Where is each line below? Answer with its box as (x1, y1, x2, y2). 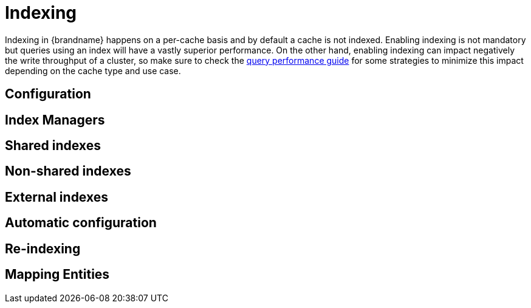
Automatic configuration (5, 215, 157, 231)
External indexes (5, 189, 108, 205)
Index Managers (5, 112, 105, 128)
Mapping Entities (5, 267, 110, 282)
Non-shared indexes (5, 163, 131, 179)
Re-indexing (5, 241, 81, 256)
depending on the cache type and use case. (5, 65, 181, 76)
